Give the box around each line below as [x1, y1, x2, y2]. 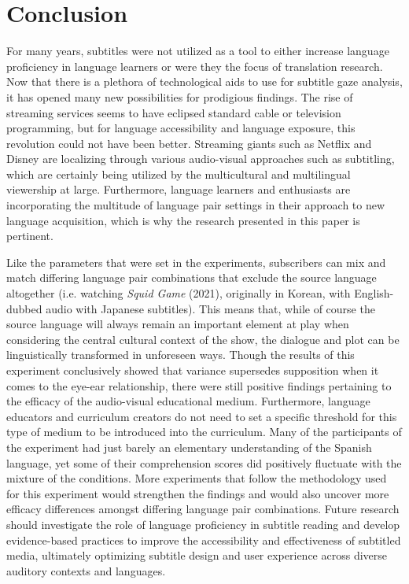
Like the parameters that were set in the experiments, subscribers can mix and [6, 253, 386, 270]
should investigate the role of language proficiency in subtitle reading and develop [6, 516, 400, 532]
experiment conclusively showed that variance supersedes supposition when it [6, 362, 379, 378]
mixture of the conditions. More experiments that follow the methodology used [6, 470, 387, 486]
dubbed [6, 300, 42, 316]
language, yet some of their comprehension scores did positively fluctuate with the [6, 454, 402, 471]
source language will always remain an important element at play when [6, 316, 349, 332]
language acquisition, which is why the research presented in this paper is [6, 212, 360, 228]
